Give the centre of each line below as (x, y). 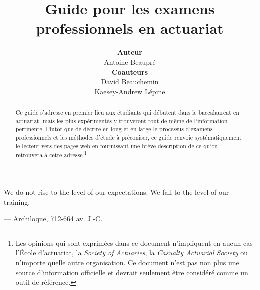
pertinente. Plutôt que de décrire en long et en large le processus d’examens (114, 129)
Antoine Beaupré (130, 61)
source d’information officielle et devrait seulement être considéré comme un (132, 272)
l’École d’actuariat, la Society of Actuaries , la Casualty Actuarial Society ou (132, 253)
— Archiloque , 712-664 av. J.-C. (53, 219)
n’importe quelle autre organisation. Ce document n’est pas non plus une (127, 262)
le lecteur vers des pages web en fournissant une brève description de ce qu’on (117, 146)
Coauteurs (130, 71)
